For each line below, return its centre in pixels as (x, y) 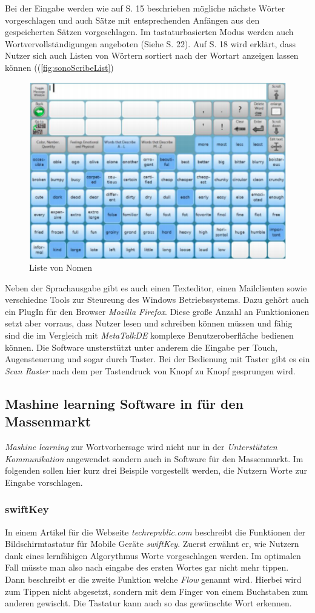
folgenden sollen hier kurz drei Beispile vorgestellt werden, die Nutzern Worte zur (156, 470)
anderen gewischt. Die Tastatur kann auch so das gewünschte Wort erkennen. (148, 603)
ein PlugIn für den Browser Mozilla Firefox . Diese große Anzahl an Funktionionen (157, 311)
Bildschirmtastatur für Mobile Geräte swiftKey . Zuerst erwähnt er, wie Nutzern (152, 544)
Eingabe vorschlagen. (44, 482)
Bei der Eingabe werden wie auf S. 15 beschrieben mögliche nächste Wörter (145, 8)
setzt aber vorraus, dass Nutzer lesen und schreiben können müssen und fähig (149, 323)
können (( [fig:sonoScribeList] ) (59, 67)
